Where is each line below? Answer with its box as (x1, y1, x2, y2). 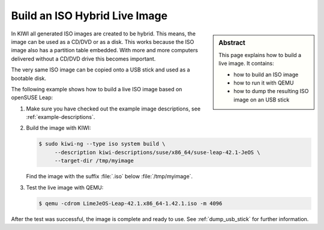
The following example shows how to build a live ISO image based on (11, 85, 182, 92)
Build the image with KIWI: (26, 124, 91, 132)
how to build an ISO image (233, 71, 299, 78)
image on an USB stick (233, 96, 290, 103)
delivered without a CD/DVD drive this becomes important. (11, 55, 156, 62)
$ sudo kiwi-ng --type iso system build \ (38, 141, 166, 147)
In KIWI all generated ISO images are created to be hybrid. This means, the (11, 30, 196, 37)
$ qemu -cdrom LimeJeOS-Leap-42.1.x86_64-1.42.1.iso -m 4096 (38, 200, 223, 207)
